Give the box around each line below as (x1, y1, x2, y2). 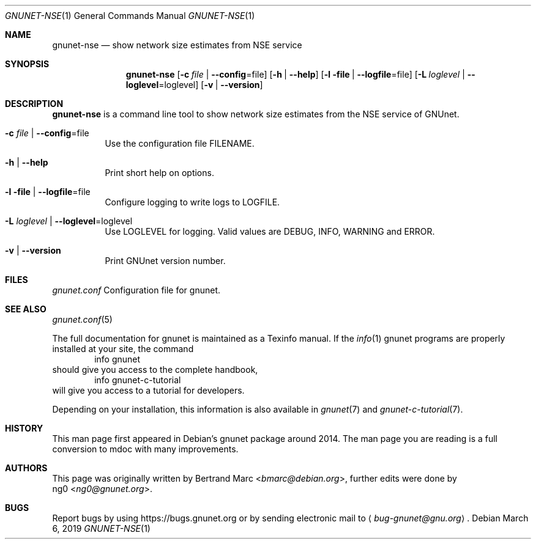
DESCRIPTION (5, 98, 64, 109)
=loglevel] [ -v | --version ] (158, 79, 263, 90)
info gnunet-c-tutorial (94, 375, 181, 385)
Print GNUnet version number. (105, 255, 226, 266)
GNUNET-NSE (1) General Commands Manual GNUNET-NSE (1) (5, 10, 255, 21)
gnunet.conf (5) (52, 314, 113, 325)
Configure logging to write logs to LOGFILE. (105, 197, 280, 207)
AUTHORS (5, 463, 48, 473)
